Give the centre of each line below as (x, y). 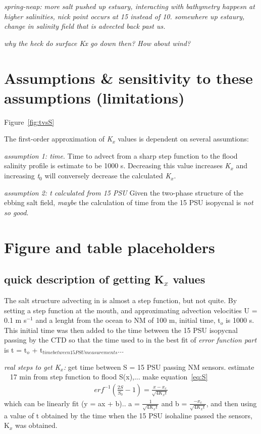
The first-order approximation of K (58, 139)
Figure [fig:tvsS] (29, 122)
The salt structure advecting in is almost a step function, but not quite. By (121, 300)
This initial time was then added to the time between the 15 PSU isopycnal (121, 330)
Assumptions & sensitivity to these (128, 78)
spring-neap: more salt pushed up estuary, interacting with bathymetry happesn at (129, 6)
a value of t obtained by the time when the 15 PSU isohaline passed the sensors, (128, 415)
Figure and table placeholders (110, 247)
